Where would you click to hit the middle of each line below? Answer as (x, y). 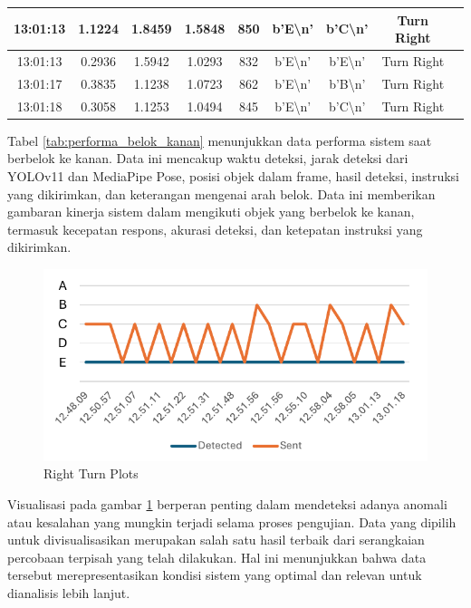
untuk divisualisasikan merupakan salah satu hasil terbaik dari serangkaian (216, 540)
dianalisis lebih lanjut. (69, 593)
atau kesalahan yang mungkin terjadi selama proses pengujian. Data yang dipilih (232, 521)
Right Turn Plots (91, 473)
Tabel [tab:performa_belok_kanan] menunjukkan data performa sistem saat (220, 140)
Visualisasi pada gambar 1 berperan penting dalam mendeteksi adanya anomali (227, 504)
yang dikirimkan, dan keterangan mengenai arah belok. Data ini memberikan (221, 193)
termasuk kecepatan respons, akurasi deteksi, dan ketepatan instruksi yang (215, 229)
